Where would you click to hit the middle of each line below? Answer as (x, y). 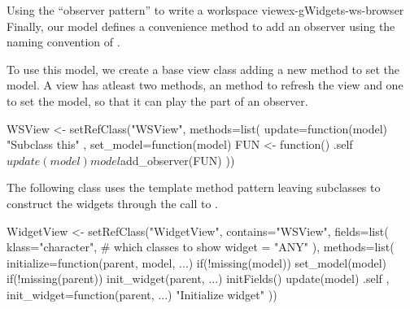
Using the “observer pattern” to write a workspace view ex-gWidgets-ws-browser (205, 10)
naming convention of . (63, 42)
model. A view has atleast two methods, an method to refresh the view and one (205, 85)
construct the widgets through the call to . (113, 203)
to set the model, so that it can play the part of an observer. (157, 100)
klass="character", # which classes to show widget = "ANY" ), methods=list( (201, 247)
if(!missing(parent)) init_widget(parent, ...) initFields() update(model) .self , (198, 279)
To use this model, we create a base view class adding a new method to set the (203, 69)
